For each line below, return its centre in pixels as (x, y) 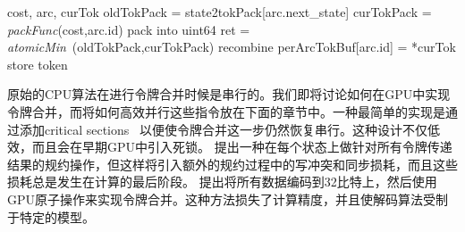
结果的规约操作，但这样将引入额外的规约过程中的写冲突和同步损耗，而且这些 (232, 164)
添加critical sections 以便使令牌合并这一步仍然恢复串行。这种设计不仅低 (229, 129)
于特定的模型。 (51, 216)
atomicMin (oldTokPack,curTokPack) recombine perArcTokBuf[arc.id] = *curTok (232, 47)
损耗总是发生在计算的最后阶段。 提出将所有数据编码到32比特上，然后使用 (222, 182)
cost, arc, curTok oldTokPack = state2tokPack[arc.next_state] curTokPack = (220, 12)
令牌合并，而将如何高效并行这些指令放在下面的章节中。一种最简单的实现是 (226, 111)
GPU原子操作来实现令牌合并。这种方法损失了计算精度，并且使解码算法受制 (228, 199)
